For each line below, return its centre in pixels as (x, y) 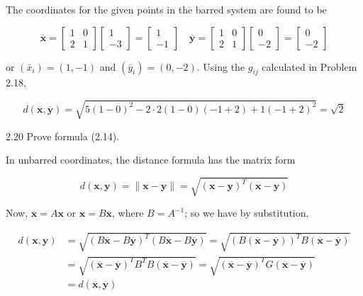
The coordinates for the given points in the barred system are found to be (166, 9)
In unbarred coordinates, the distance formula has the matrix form (151, 160)
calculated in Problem (309, 66)
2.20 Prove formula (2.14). (63, 136)
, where (128, 213)
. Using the (221, 66)
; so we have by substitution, (247, 213)
